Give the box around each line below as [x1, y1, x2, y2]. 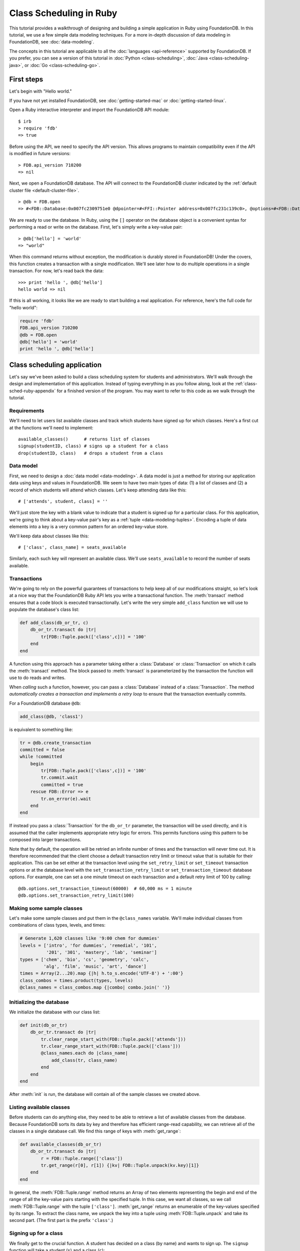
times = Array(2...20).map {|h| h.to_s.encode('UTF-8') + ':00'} [19, 971, 183, 976]
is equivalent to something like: [9, 726, 73, 733]
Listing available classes [9, 1103, 70, 1110]
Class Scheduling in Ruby [9, 8, 117, 19]
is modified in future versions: [9, 151, 71, 157]
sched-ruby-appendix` [9, 388, 56, 394]
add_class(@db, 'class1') [19, 714, 83, 719]
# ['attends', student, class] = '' [18, 498, 108, 504]
